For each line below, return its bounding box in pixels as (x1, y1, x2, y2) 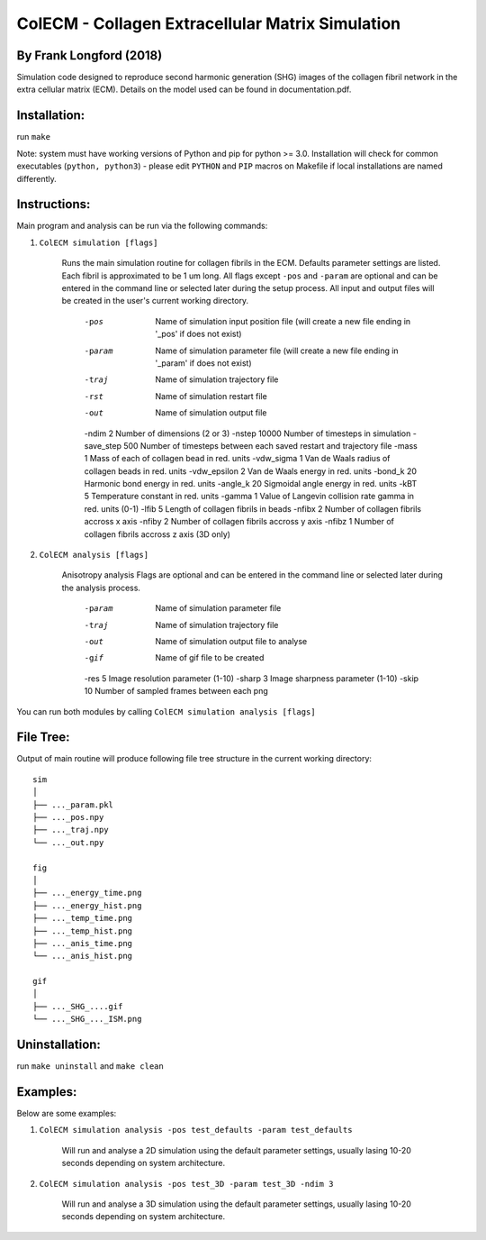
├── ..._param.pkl (32, 799, 114, 810)
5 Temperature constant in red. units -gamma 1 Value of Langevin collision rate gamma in (84, 491, 414, 502)
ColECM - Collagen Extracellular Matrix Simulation (16, 14, 400, 33)
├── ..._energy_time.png (32, 888, 142, 898)
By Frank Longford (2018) (16, 48, 163, 63)
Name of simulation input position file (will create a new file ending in (155, 315, 411, 326)
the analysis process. (61, 582, 141, 593)
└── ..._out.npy (32, 837, 104, 847)
